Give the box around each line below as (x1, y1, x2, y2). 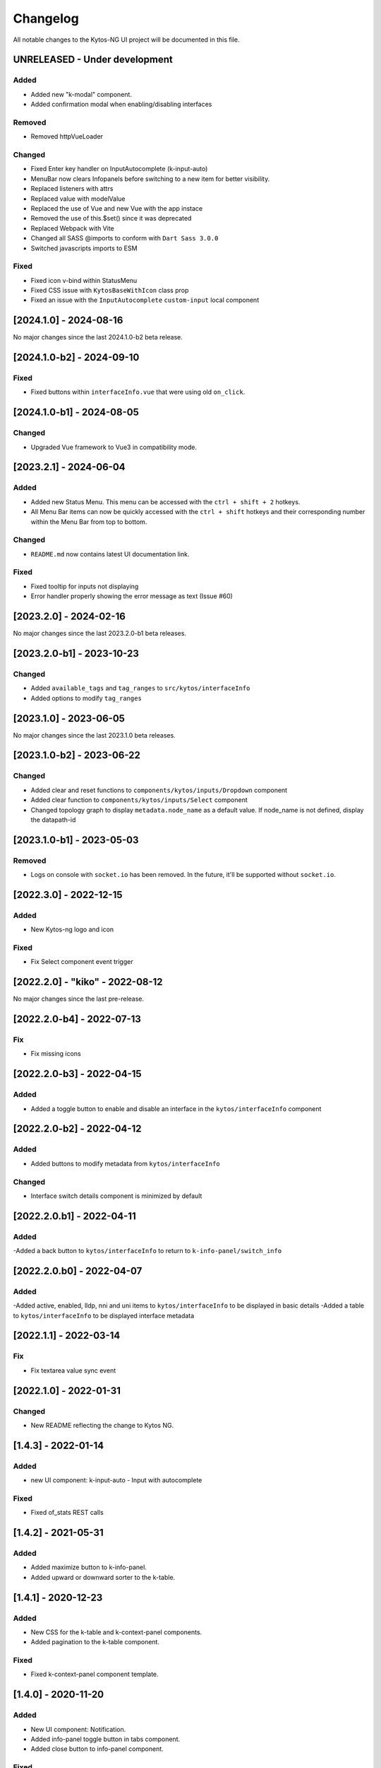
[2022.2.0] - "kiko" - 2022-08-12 (13, 976, 163, 988)
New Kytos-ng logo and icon (30, 925, 114, 934)
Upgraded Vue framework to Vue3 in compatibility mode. (30, 443, 198, 451)
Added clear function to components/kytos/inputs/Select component (30, 796, 248, 804)
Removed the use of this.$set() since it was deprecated (30, 214, 192, 223)
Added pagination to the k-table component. (30, 1638, 160, 1646)
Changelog (13, 11, 79, 26)
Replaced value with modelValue (30, 194, 126, 203)
